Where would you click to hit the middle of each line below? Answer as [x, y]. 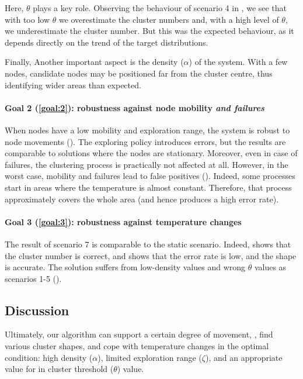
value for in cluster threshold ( [59, 369]
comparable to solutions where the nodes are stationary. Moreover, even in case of [151, 153]
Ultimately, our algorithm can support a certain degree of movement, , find [139, 334]
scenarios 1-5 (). [33, 278]
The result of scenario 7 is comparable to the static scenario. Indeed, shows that [148, 244]
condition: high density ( [49, 357]
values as [270, 267]
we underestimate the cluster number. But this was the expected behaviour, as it [149, 31]
